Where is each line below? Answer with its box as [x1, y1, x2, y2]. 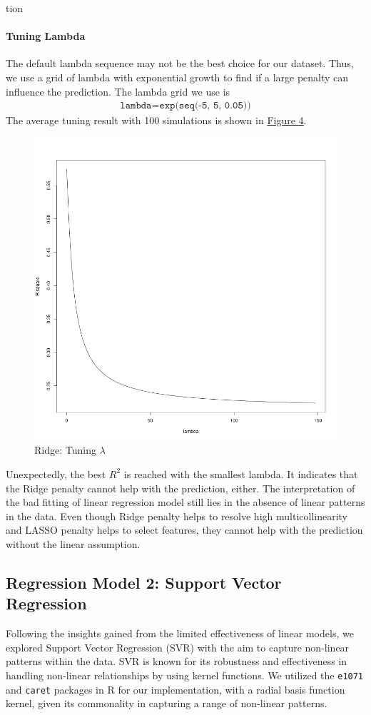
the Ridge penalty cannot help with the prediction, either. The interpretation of [6, 480, 355, 495]
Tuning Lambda [6, 29, 86, 44]
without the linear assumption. [6, 536, 141, 551]
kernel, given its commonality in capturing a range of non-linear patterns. [6, 696, 327, 711]
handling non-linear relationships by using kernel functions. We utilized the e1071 [6, 667, 364, 682]
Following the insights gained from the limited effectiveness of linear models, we [6, 626, 354, 641]
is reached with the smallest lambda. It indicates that [123, 466, 358, 481]
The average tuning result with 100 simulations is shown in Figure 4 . [6, 113, 307, 128]
